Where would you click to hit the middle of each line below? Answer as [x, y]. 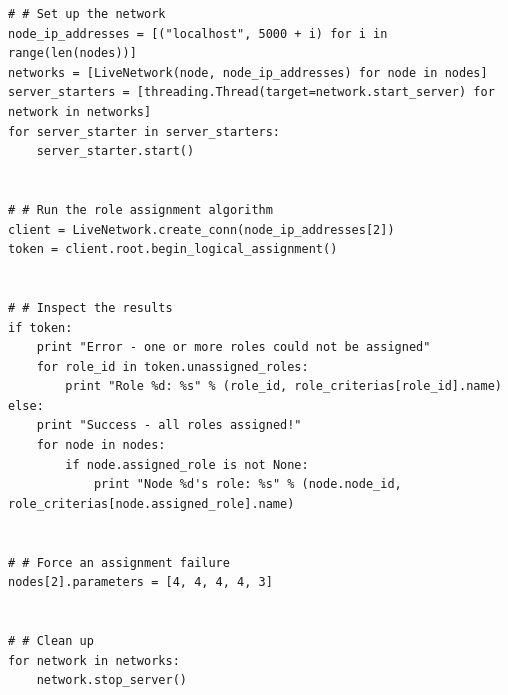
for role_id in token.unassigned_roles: [172, 366]
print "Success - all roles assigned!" [169, 425]
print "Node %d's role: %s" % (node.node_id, [247, 484]
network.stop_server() [111, 680]
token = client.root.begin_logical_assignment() [173, 249]
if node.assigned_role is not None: [187, 464]
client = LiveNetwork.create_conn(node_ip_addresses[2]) [201, 229]
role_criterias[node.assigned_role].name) [151, 503]
